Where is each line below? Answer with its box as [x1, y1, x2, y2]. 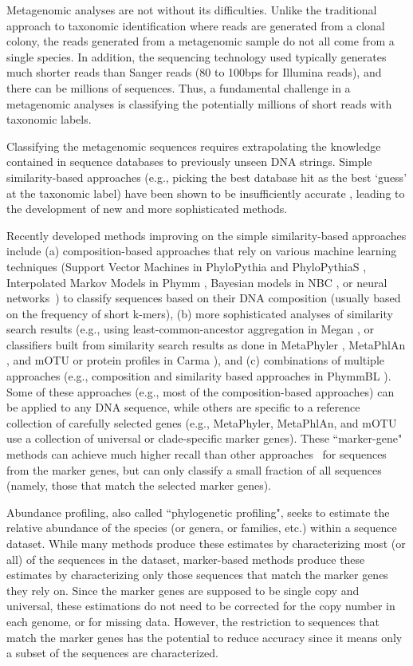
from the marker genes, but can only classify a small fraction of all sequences [6, 461, 382, 478]
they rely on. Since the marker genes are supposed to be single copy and [6, 581, 360, 598]
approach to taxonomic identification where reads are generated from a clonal [6, 17, 385, 33]
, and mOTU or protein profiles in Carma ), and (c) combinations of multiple [6, 352, 385, 368]
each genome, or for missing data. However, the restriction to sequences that [6, 613, 380, 629]
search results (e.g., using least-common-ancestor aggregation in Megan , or [6, 321, 375, 337]
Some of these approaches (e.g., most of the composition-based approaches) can [6, 383, 395, 400]
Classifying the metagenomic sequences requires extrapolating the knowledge [6, 137, 381, 154]
